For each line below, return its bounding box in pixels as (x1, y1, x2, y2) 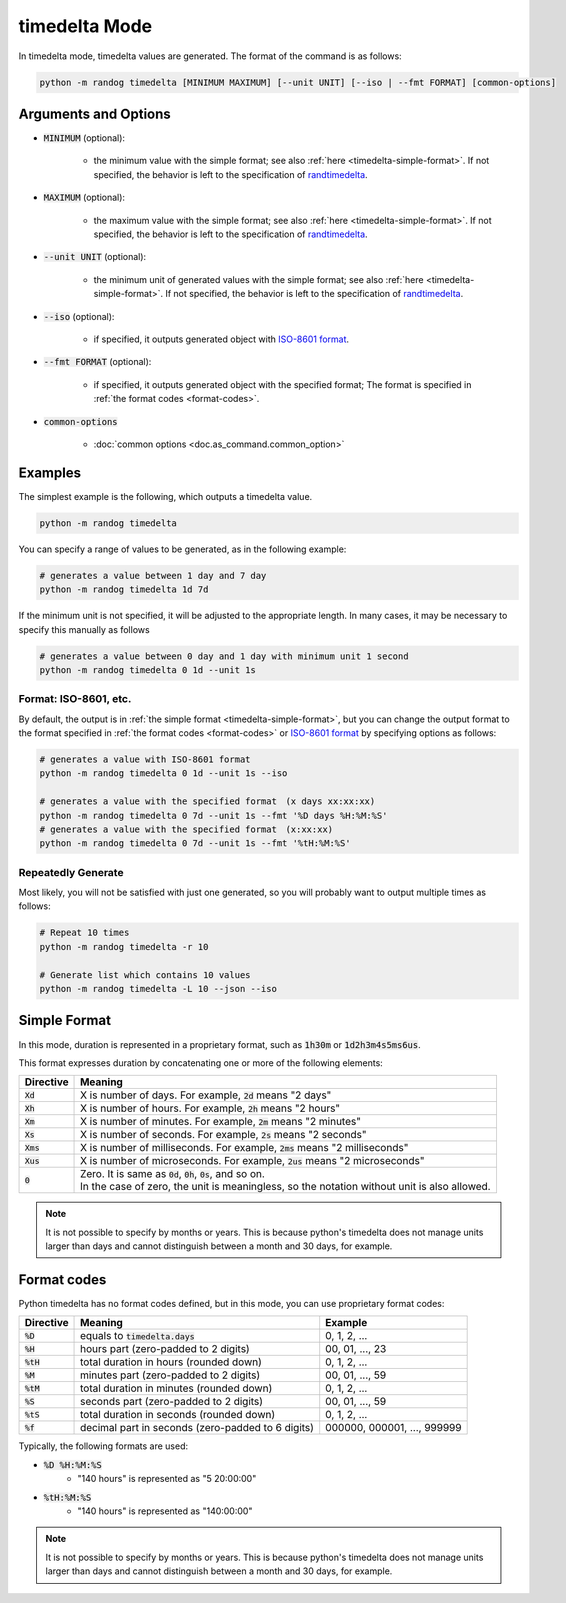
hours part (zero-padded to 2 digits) (80, 1342, 250, 1356)
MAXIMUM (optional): (43, 191, 125, 204)
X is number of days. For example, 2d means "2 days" (80, 1088, 332, 1102)
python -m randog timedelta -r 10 (39, 941, 209, 952)
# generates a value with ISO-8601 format (39, 754, 251, 765)
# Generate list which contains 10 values (39, 969, 251, 980)
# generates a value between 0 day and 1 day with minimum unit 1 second (39, 650, 409, 662)
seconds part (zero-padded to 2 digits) (80, 1395, 264, 1409)
